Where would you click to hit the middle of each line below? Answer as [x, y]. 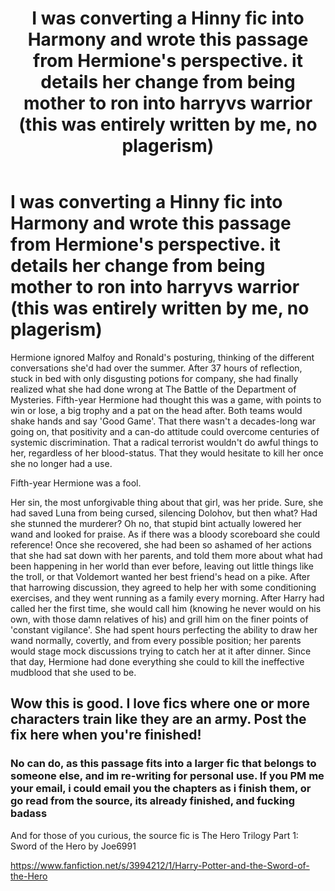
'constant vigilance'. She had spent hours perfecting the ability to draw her [164, 629]
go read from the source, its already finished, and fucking [153, 801]
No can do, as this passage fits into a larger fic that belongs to [163, 764]
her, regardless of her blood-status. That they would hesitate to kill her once [167, 453]
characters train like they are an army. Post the [158, 719]
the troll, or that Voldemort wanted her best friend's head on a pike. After [160, 576]
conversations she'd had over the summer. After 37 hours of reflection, [156, 368]
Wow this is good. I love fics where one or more [160, 703]
